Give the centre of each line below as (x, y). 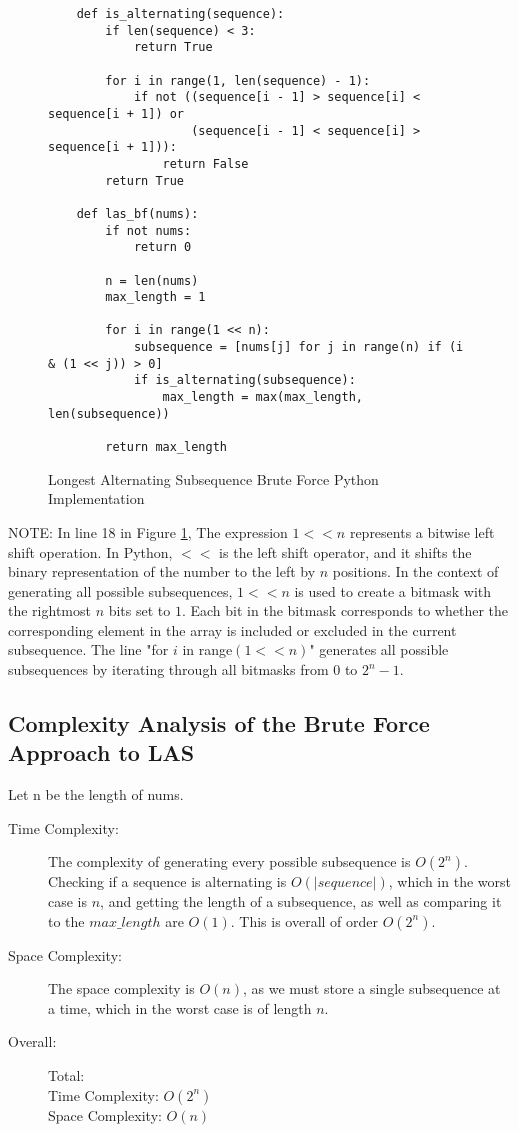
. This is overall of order (304, 920)
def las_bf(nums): (137, 213)
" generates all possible (379, 649)
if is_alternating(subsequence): (244, 380)
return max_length (166, 447)
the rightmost (49, 610)
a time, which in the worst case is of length (180, 1007)
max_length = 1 (155, 297)
